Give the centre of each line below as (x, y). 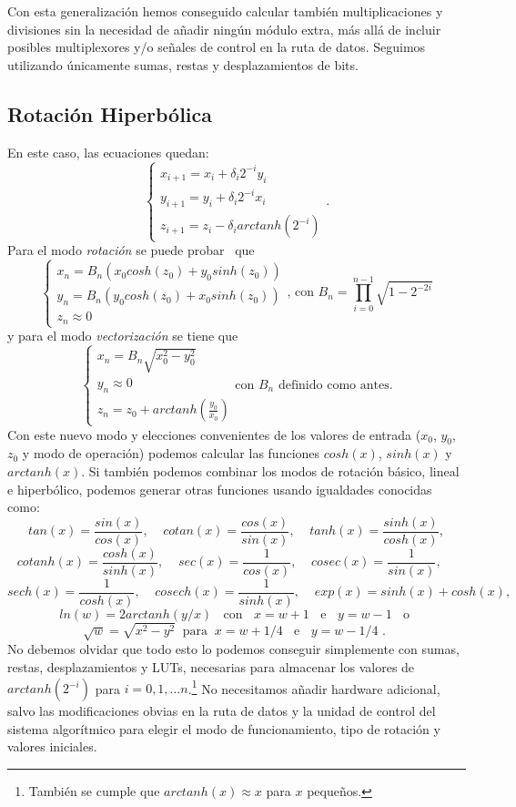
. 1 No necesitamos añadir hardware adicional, (314, 687)
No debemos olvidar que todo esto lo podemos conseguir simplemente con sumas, (233, 649)
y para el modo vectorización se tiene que (123, 335)
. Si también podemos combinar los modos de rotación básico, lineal (270, 470)
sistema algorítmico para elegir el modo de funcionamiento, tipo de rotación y (224, 728)
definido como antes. (335, 385)
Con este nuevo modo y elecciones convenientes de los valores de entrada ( (214, 434)
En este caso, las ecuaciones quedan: (108, 152)
